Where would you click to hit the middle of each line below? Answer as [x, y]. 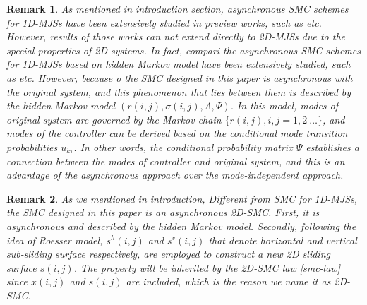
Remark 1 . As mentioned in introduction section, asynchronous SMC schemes [178, 8]
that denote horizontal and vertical [283, 240]
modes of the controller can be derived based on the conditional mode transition [177, 133]
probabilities [32, 146]
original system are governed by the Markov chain [114, 119]
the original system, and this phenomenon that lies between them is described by [179, 91]
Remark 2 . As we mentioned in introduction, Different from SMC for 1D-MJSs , [182, 198]
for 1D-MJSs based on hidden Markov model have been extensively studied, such [179, 64]
